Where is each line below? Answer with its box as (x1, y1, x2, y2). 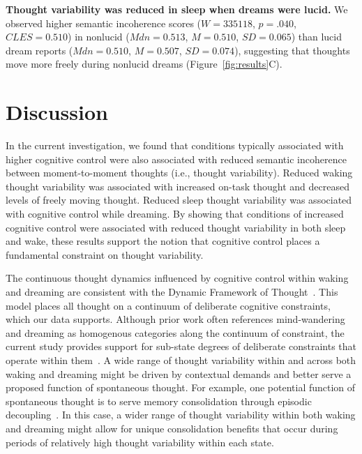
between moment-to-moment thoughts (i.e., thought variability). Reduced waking (6, 165, 353, 180)
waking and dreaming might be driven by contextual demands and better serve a (6, 366, 352, 381)
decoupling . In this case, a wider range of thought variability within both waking (6, 407, 356, 422)
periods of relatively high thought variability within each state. (6, 434, 274, 449)
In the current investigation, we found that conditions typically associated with (6, 138, 344, 153)
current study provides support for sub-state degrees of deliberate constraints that (6, 339, 357, 354)
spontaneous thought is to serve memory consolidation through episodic (6, 393, 312, 408)
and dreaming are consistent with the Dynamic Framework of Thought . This (6, 285, 338, 299)
